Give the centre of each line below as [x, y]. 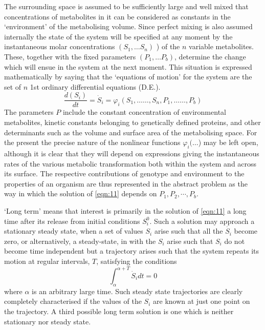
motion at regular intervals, [47, 261]
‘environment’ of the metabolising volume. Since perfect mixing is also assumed [128, 26]
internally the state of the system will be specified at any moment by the [118, 36]
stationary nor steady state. [48, 321]
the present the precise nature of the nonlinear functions [92, 142]
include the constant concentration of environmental [144, 112]
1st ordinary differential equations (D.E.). [95, 86]
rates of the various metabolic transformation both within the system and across [130, 163]
